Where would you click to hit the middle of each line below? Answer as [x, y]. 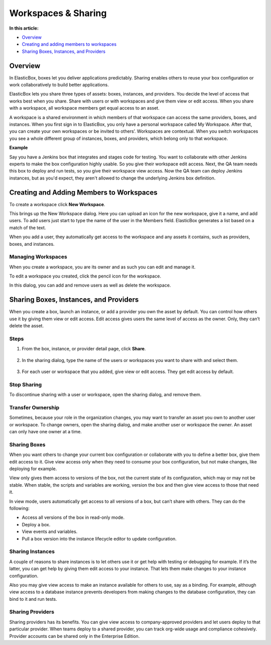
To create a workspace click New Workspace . [57, 204]
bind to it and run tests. [33, 599]
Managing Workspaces [38, 257]
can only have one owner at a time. [46, 432]
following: [19, 508]
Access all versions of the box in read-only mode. [73, 517]
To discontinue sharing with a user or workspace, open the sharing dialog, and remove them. [105, 395]
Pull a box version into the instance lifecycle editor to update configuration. [99, 538]
